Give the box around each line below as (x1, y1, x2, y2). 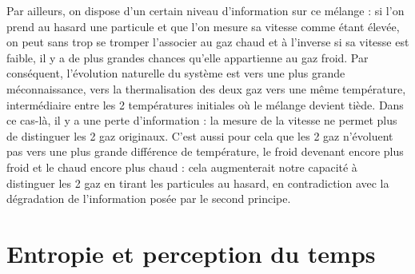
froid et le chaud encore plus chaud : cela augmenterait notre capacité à (6, 158, 357, 175)
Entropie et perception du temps (6, 236, 376, 269)
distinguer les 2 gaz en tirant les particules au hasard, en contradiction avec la (6, 174, 389, 191)
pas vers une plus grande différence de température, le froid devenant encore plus (6, 143, 404, 160)
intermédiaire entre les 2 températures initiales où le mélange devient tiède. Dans (6, 96, 404, 113)
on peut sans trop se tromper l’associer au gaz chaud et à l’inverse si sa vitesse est (6, 34, 409, 50)
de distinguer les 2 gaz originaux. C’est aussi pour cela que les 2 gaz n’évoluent (6, 127, 393, 144)
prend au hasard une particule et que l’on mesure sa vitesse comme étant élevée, (6, 18, 400, 34)
